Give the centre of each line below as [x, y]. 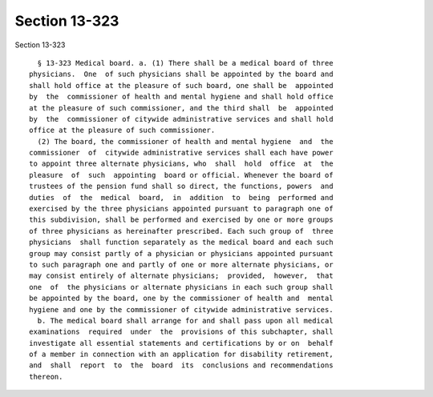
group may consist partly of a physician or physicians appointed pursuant [181, 253]
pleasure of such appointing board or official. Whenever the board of [181, 175]
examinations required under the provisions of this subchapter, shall [181, 332]
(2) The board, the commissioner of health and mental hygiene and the [185, 141]
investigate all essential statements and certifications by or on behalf [181, 343]
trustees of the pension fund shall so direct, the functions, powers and [181, 186]
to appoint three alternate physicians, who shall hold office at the [181, 164]
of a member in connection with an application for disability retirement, [181, 355]
